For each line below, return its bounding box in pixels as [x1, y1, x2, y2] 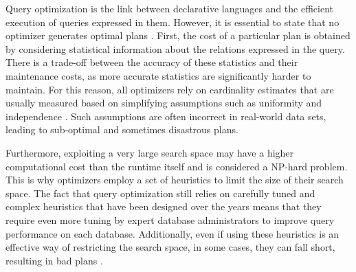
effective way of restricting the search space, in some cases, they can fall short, [5, 240, 335, 254]
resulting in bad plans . [5, 253, 103, 267]
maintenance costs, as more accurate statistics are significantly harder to [5, 68, 311, 82]
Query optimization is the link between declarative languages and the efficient [5, 1, 333, 15]
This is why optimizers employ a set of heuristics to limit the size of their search [5, 172, 344, 187]
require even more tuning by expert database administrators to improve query [5, 212, 335, 227]
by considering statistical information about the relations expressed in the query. [5, 41, 345, 56]
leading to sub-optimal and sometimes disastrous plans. [5, 122, 238, 137]
